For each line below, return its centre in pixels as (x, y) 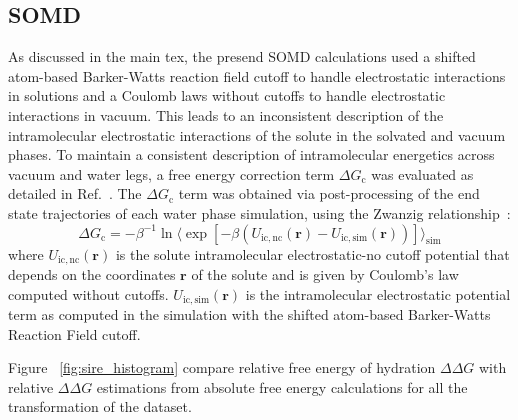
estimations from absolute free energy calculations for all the (282, 386)
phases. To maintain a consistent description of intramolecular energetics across (251, 154)
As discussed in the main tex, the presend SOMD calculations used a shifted (242, 56)
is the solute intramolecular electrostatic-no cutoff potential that (312, 253)
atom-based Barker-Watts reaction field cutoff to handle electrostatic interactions (257, 75)
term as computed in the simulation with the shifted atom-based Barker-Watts (249, 314)
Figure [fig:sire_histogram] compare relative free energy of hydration (222, 367)
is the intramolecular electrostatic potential (378, 293)
